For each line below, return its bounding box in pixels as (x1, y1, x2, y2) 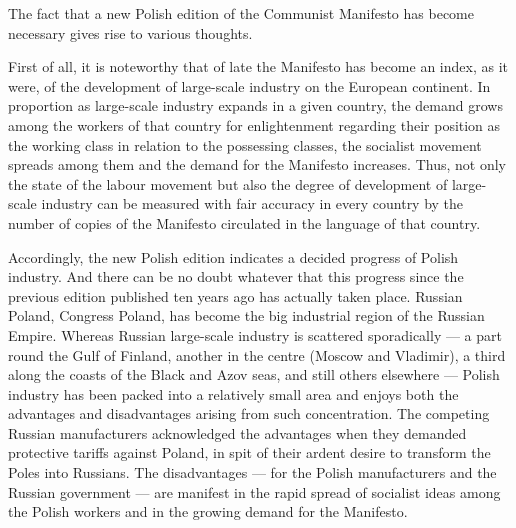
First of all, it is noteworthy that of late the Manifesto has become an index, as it (8, 56, 508, 77)
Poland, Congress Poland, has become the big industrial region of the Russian (8, 305, 485, 326)
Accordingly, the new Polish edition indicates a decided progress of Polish (8, 246, 459, 267)
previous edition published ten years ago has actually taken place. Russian (8, 285, 463, 306)
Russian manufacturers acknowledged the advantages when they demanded (8, 422, 467, 443)
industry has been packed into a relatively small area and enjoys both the (8, 383, 459, 404)
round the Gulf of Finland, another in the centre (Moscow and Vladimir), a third (8, 344, 506, 365)
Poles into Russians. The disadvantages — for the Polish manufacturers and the (8, 462, 497, 483)
